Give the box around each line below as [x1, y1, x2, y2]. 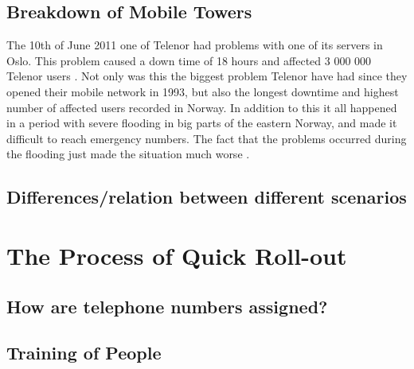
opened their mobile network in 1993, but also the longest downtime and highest [6, 83, 399, 99]
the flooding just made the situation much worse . [6, 146, 250, 162]
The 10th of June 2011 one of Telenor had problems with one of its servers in [6, 37, 383, 53]
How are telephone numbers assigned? [6, 293, 328, 318]
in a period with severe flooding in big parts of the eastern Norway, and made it [6, 115, 397, 131]
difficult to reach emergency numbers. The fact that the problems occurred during [6, 130, 407, 146]
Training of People [6, 340, 162, 365]
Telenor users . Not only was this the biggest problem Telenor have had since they [6, 68, 408, 84]
